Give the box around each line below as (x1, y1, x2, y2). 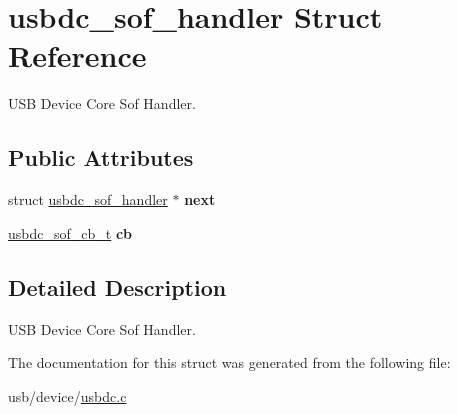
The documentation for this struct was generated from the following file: (8, 352, 451, 373)
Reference (8, 35, 147, 76)
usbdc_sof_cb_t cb (8, 222, 133, 243)
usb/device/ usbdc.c (8, 385, 127, 406)
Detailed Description (8, 271, 227, 302)
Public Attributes (8, 142, 194, 173)
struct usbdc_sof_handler (8, 189, 168, 210)
